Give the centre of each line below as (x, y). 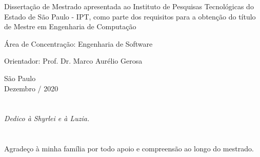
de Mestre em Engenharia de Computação (70, 26)
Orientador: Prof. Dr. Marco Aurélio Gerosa (73, 61)
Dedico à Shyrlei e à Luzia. (47, 118)
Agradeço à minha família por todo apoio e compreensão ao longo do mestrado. (129, 149)
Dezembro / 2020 (31, 88)
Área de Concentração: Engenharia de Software (78, 43)
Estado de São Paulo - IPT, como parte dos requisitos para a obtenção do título (130, 16)
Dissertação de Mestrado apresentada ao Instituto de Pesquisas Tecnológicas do (129, 6)
